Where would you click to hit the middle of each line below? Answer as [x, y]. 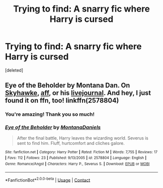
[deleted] [14, 70]
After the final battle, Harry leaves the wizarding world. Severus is [83, 138]
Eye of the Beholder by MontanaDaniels [53, 127]
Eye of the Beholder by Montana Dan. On [67, 86]
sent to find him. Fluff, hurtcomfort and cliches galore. [71, 143]
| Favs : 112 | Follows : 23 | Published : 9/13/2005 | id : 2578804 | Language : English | [76, 158]
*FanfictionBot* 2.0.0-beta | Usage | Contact [48, 179]
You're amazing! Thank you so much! [50, 114]
